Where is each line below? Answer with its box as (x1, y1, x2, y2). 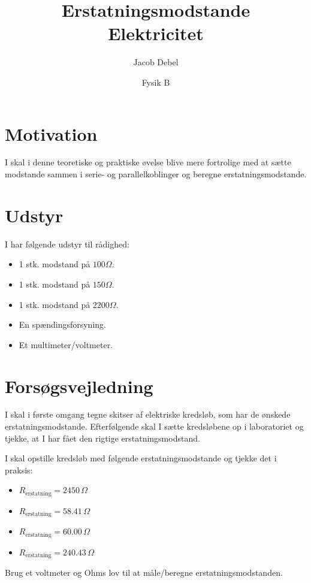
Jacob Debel (133, 56, 179, 68)
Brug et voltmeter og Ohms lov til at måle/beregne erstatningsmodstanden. (5, 566, 283, 579)
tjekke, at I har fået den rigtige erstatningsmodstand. (5, 431, 200, 444)
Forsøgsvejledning (5, 373, 153, 398)
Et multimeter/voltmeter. (19, 338, 113, 351)
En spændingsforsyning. (19, 318, 106, 331)
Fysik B (141, 75, 170, 88)
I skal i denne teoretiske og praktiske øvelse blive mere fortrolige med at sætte (5, 156, 291, 168)
